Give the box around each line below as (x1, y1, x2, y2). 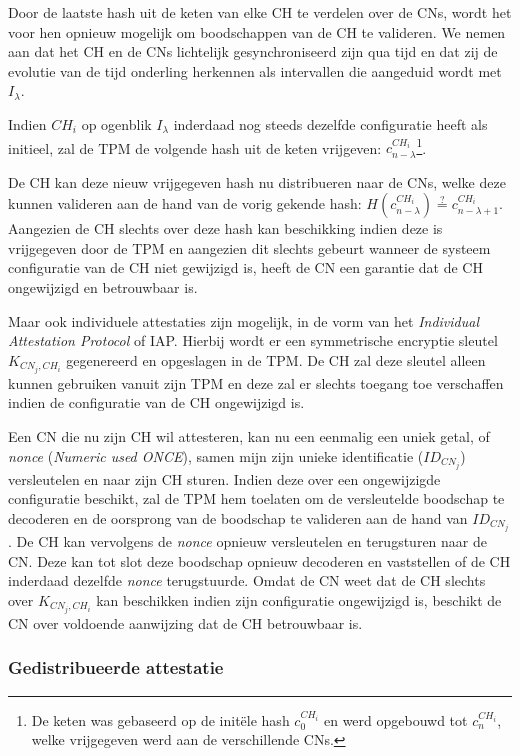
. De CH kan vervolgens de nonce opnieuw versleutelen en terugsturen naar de (8, 531, 487, 552)
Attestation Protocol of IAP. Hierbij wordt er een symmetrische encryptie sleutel (8, 330, 498, 351)
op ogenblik (81, 113, 152, 134)
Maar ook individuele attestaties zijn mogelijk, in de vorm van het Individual (8, 310, 480, 331)
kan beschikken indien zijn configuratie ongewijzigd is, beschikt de (96, 589, 502, 610)
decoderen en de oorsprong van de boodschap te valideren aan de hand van (8, 507, 468, 528)
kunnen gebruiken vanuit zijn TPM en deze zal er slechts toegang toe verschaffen (8, 372, 504, 393)
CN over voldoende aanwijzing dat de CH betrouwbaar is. (8, 612, 363, 633)
